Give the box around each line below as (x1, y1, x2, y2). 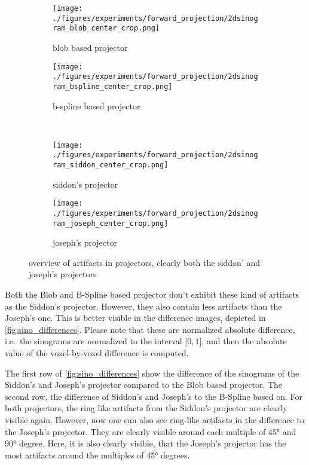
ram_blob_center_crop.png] (53, 24, 160, 33)
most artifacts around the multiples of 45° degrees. (5, 448, 190, 461)
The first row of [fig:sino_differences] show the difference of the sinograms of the (5, 366, 299, 379)
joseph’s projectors (29, 268, 97, 280)
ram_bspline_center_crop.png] (53, 82, 173, 91)
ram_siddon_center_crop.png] (53, 161, 169, 170)
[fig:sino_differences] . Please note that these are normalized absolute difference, (5, 323, 295, 335)
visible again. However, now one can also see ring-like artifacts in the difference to (5, 413, 304, 426)
